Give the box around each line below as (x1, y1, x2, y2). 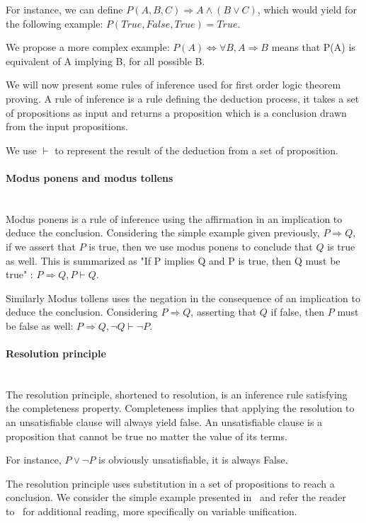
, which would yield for (257, 2, 357, 16)
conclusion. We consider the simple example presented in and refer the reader (6, 490, 346, 505)
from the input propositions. (6, 119, 128, 134)
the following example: (6, 16, 103, 30)
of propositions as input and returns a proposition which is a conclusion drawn (6, 105, 347, 120)
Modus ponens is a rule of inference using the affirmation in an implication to (6, 211, 343, 226)
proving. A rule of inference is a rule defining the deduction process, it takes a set (6, 91, 360, 105)
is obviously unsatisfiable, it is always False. (98, 452, 288, 467)
